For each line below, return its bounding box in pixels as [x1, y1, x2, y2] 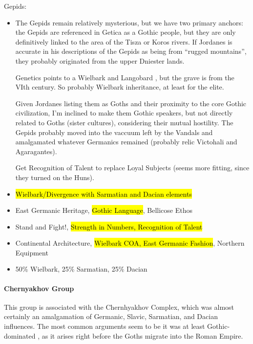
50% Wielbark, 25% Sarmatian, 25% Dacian [15, 264, 148, 274]
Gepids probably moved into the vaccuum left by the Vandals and [15, 127, 213, 137]
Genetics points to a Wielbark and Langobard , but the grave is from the [15, 72, 234, 82]
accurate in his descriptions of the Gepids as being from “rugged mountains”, [15, 46, 247, 56]
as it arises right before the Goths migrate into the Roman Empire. [42, 330, 243, 341]
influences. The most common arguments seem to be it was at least [4, 321, 205, 331]
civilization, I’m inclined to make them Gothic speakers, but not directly [15, 108, 233, 118]
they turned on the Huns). [15, 172, 94, 182]
